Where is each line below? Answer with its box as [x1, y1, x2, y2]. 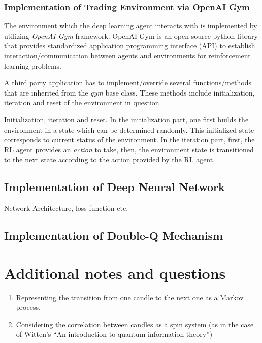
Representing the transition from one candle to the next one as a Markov [16, 292, 244, 302]
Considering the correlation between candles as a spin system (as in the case [16, 319, 254, 329]
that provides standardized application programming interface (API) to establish [4, 40, 255, 51]
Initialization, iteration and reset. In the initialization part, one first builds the [4, 114, 249, 124]
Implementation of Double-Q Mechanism [4, 228, 223, 243]
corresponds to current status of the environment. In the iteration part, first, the [4, 134, 255, 145]
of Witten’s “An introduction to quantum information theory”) [16, 329, 213, 339]
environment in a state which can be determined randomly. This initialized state [4, 124, 254, 135]
